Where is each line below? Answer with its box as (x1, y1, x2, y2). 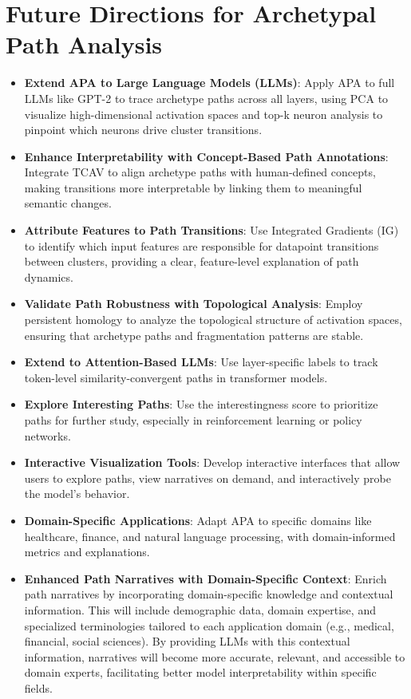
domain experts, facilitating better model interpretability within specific (24, 664, 377, 681)
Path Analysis (6, 28, 163, 61)
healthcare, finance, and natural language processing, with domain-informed (24, 527, 396, 544)
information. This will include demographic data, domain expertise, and (24, 601, 376, 618)
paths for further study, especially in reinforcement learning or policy (24, 412, 362, 428)
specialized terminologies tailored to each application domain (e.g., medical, (24, 617, 394, 634)
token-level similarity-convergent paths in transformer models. (24, 369, 328, 385)
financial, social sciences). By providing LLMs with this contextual (24, 633, 350, 650)
